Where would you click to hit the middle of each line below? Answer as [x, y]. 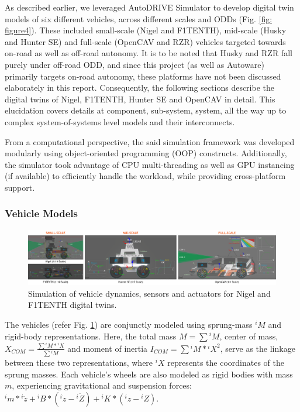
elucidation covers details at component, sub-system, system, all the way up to [146, 110]
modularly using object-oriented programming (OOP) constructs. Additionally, [146, 153]
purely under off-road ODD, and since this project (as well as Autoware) [135, 64]
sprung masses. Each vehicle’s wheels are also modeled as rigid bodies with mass [149, 374]
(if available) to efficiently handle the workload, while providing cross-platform [145, 176]
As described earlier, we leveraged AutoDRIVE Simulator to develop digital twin [149, 7]
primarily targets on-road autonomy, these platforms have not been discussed [143, 76]
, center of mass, [249, 336]
